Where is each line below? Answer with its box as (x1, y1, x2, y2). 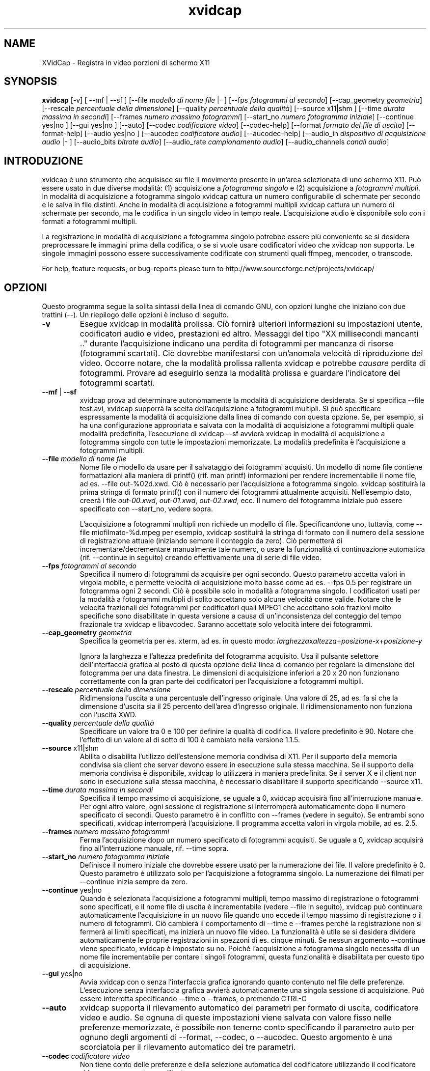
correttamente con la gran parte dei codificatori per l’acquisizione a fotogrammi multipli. (80, 677, 364, 686)
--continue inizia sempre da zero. (80, 877, 188, 886)
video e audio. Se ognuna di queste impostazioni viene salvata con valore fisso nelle (80, 1013, 391, 1023)
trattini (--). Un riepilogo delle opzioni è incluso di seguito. (42, 310, 229, 319)
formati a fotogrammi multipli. (42, 217, 137, 226)
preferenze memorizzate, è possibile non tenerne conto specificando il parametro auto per (80, 1022, 415, 1033)
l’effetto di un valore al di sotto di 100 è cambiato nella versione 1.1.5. (80, 735, 300, 744)
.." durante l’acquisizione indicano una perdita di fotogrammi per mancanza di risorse (80, 338, 394, 349)
